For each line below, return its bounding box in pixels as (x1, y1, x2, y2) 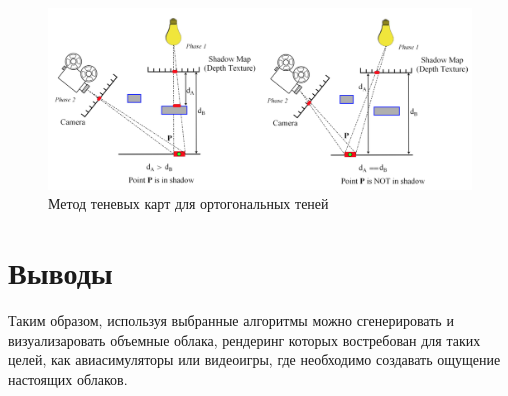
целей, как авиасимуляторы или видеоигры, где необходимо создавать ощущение (8, 349, 501, 370)
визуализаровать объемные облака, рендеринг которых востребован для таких (8, 329, 481, 350)
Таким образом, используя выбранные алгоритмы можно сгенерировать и (8, 310, 454, 331)
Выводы (8, 252, 113, 293)
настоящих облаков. (8, 368, 128, 389)
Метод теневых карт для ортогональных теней (48, 193, 329, 214)
